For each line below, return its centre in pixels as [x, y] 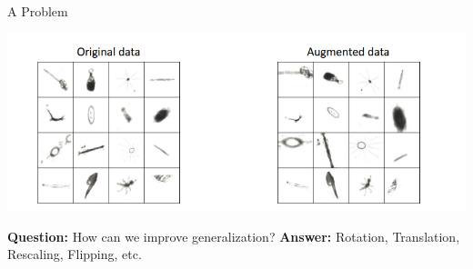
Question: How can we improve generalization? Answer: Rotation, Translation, [234, 236]
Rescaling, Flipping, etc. [75, 254]
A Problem [38, 11]
